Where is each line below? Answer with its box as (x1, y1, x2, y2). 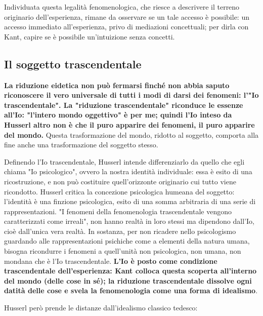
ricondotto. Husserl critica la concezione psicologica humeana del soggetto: (4, 186, 235, 196)
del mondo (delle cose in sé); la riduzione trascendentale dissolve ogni (4, 275, 252, 286)
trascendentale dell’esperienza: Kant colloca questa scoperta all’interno (4, 265, 257, 276)
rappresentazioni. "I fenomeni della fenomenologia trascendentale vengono (4, 206, 232, 216)
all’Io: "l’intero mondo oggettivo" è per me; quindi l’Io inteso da (4, 109, 232, 120)
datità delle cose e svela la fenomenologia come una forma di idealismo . (4, 285, 258, 296)
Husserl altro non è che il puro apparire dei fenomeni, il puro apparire (4, 119, 255, 130)
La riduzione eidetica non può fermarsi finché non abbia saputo (4, 80, 230, 90)
